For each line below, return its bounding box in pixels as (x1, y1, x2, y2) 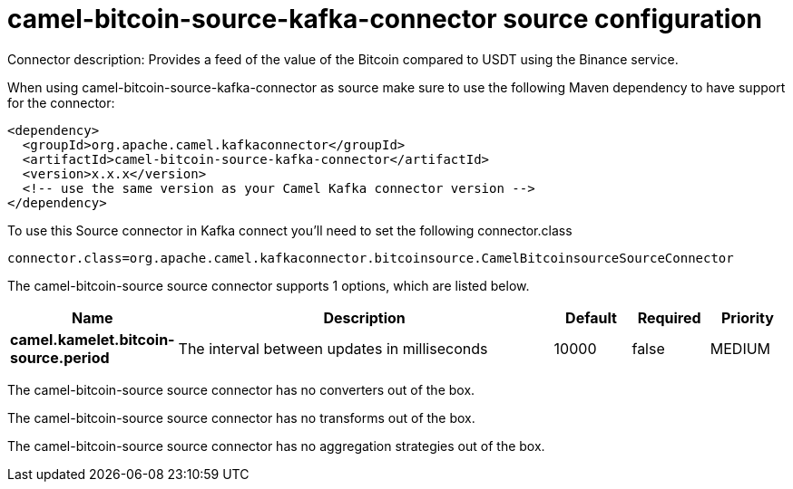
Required (637, 308, 701, 327)
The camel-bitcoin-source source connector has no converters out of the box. (7, 381, 475, 398)
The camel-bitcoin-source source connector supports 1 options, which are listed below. (7, 277, 530, 293)
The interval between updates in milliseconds (178, 339, 488, 358)
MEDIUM (710, 339, 771, 358)
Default (565, 308, 617, 327)
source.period (10, 348, 110, 367)
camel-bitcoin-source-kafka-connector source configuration (7, 4, 762, 34)
